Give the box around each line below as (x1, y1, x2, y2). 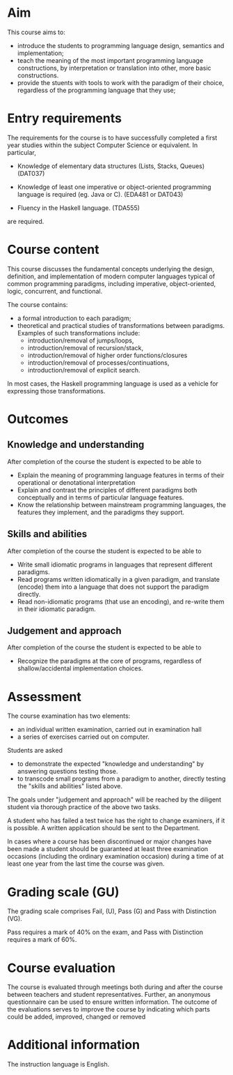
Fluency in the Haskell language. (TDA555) (17, 204, 140, 212)
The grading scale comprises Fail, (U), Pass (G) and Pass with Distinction (7, 907, 217, 915)
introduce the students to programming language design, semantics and (17, 41, 225, 50)
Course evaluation (7, 960, 116, 976)
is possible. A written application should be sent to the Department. (7, 824, 200, 832)
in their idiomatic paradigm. (17, 605, 96, 613)
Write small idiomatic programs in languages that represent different (17, 560, 213, 569)
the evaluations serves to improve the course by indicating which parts (7, 1005, 211, 1014)
